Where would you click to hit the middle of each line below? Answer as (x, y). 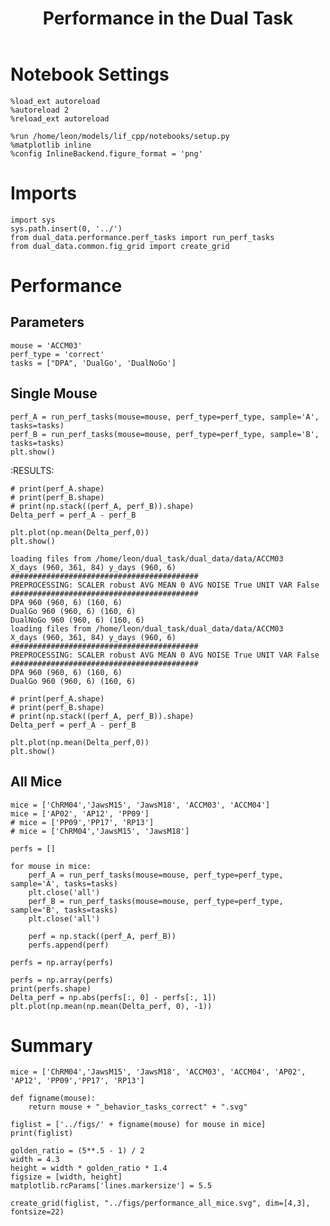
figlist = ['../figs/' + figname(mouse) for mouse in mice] (138, 1125)
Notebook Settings (90, 74)
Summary (51, 1045)
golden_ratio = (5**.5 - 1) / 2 (77, 1151)
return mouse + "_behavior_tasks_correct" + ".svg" (138, 1107)
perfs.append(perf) (69, 945)
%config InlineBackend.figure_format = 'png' (106, 153)
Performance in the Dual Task (168, 18)
